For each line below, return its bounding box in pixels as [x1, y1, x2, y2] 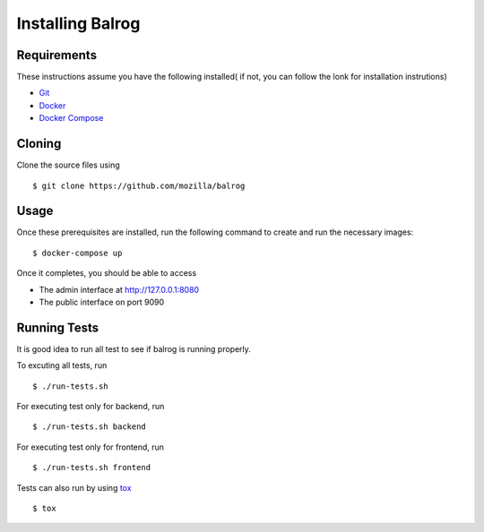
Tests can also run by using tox [16, 482, 132, 493]
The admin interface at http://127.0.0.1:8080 [39, 284, 200, 295]
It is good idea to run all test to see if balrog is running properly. [16, 343, 251, 354]
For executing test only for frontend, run [16, 442, 165, 452]
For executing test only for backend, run [16, 401, 165, 412]
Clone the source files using [16, 159, 120, 170]
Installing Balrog [16, 13, 141, 33]
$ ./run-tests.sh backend [32, 422, 147, 432]
